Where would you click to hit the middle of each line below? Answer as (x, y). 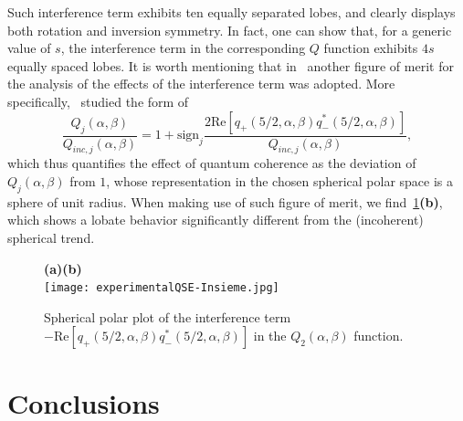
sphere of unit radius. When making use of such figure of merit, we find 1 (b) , (225, 201)
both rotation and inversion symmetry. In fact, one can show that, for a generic (230, 30)
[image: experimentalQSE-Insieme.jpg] (162, 288)
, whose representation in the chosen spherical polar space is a (280, 180)
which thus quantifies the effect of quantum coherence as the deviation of (212, 163)
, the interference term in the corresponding (183, 48)
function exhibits (371, 48)
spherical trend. (51, 237)
